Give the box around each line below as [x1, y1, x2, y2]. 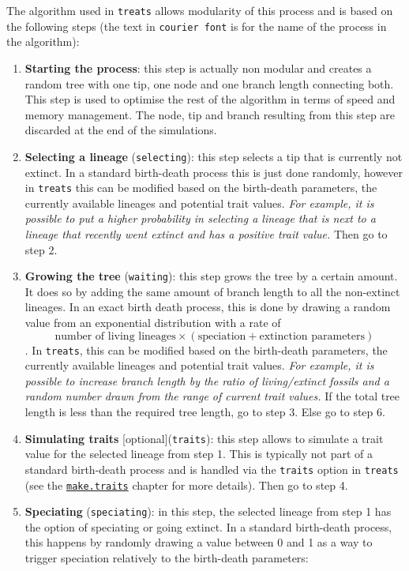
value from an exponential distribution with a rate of [24, 314, 281, 330]
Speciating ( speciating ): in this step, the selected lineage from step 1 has [24, 503, 392, 520]
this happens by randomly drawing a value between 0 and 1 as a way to [24, 534, 373, 550]
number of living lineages [54, 330, 176, 342]
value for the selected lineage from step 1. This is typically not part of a [24, 445, 373, 462]
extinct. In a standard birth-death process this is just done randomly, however [24, 163, 403, 180]
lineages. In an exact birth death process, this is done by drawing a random [24, 299, 391, 315]
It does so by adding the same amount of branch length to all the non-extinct [24, 283, 400, 299]
